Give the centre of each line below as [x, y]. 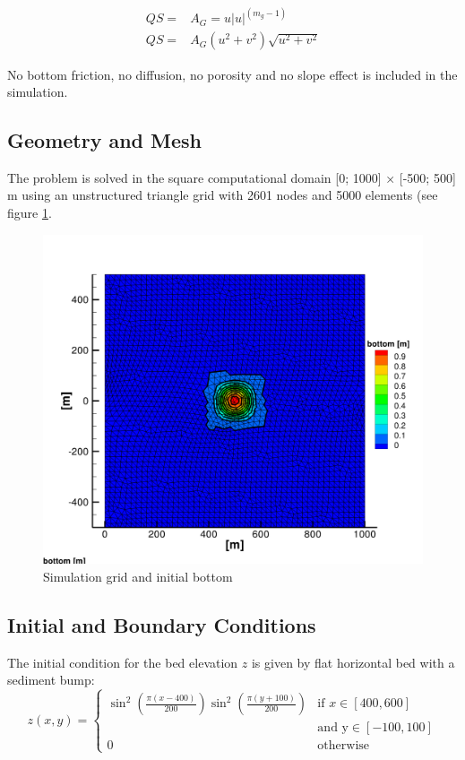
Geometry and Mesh [105, 140]
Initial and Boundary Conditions [162, 624]
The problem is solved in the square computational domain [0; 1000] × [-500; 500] [232, 177]
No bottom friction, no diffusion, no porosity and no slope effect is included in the [232, 74]
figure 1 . [30, 213]
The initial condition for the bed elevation [123, 662]
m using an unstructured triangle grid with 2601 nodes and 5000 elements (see [223, 195]
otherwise [344, 746]
